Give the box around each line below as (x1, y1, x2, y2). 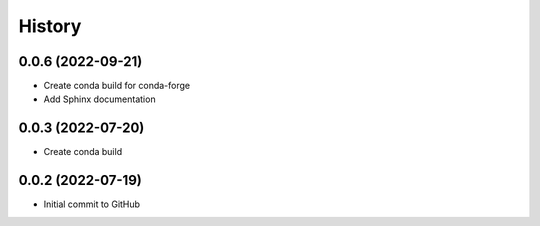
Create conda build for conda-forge (43, 80, 191, 92)
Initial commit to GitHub (43, 198, 140, 210)
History (18, 15, 82, 37)
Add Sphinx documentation (43, 93, 156, 105)
